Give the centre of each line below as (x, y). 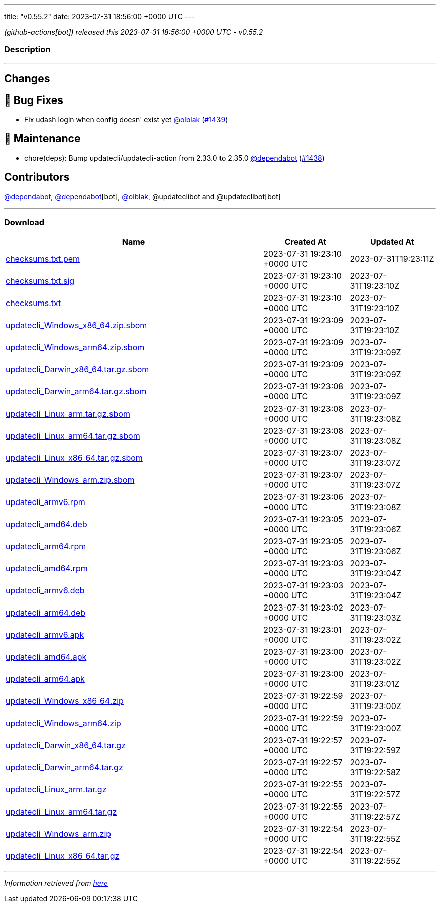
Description (27, 49)
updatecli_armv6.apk (45, 635)
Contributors (37, 177)
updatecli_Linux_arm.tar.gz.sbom (68, 414)
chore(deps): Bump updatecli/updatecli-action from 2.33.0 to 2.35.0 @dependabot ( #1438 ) (175, 158)
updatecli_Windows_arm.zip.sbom (70, 480)
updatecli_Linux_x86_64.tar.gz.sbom (74, 458)
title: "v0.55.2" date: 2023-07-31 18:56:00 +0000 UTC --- (99, 16)
